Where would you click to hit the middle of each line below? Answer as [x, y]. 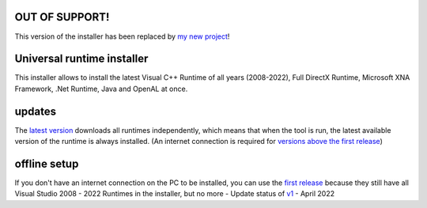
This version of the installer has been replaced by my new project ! [122, 36]
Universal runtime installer [81, 59]
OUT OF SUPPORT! [62, 17]
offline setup [47, 163]
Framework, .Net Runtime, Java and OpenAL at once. [101, 89]
